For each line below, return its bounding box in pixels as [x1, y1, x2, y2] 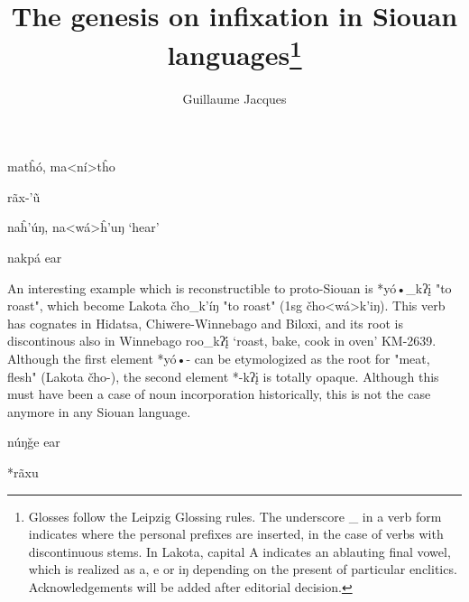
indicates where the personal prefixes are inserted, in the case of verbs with [28, 524, 444, 543]
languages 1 [167, 32, 302, 73]
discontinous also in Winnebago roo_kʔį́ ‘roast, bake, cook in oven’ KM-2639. [7, 331, 437, 350]
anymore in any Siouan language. [7, 402, 191, 421]
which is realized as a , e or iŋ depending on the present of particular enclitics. [28, 560, 457, 579]
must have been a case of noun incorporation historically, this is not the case [7, 384, 431, 403]
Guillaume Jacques [182, 88, 287, 107]
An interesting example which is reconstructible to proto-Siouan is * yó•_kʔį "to [7, 278, 452, 297]
